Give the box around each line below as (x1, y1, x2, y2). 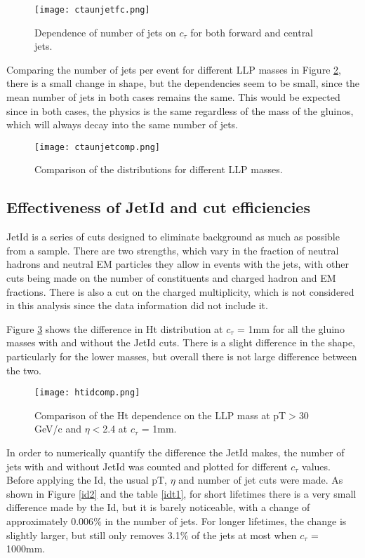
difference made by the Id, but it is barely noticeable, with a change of (6, 500, 310, 515)
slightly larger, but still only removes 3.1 (6, 527, 180, 542)
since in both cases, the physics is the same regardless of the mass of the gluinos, (6, 103, 354, 118)
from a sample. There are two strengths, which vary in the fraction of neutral (6, 243, 339, 257)
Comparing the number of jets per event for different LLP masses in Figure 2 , (6, 62, 341, 76)
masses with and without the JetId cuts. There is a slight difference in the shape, (6, 335, 355, 350)
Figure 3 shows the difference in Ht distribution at (6, 321, 223, 336)
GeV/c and (34, 421, 81, 436)
